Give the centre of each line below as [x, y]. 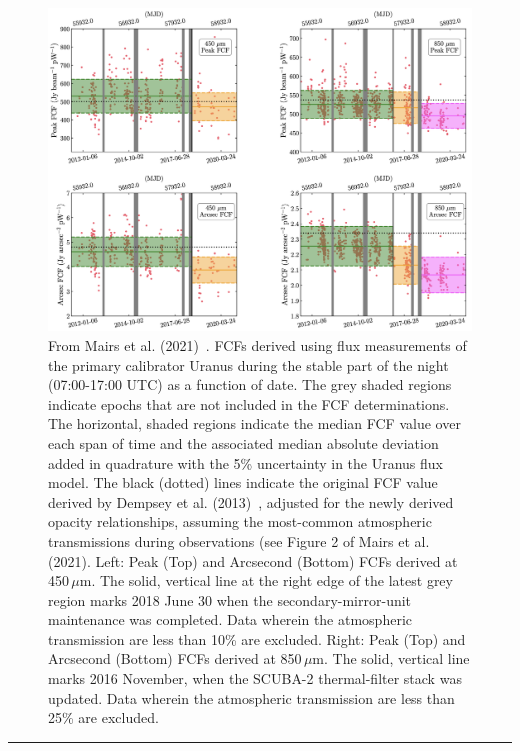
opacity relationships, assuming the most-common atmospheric [240, 521]
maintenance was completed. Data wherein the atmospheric [230, 619]
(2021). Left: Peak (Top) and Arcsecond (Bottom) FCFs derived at [253, 560]
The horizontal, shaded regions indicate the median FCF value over [254, 423]
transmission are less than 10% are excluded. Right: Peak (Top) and [257, 638]
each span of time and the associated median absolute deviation [243, 442]
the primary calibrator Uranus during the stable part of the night [248, 364]
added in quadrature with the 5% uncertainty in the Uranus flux [246, 462]
